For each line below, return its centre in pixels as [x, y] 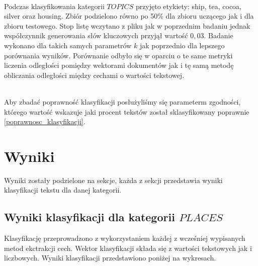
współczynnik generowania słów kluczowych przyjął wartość [96, 35]
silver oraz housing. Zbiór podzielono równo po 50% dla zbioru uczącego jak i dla [129, 16]
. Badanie [219, 35]
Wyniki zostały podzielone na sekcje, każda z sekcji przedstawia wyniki [113, 180]
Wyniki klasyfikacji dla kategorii [90, 217]
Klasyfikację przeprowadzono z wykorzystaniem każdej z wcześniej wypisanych [125, 238]
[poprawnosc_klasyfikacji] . [45, 121]
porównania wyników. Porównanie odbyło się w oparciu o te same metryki [118, 55]
